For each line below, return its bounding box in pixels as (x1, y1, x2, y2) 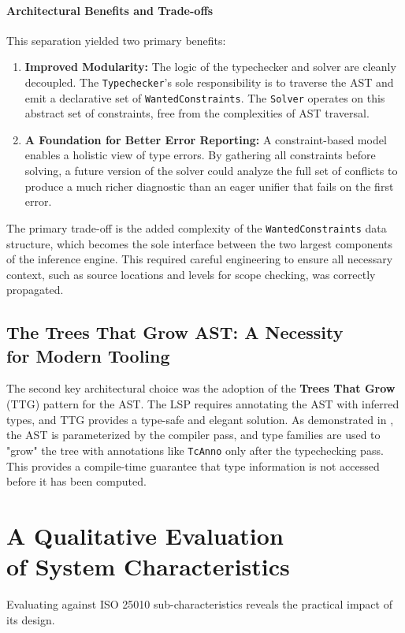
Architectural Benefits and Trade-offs (6, 2, 214, 18)
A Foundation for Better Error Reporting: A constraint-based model (24, 131, 387, 147)
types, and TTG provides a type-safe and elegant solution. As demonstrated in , (6, 411, 394, 427)
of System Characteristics (6, 550, 290, 583)
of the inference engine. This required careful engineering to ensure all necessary (6, 251, 393, 267)
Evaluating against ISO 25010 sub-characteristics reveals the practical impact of (6, 596, 392, 613)
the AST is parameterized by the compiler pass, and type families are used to (6, 426, 381, 443)
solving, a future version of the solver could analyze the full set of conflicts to (24, 162, 398, 179)
